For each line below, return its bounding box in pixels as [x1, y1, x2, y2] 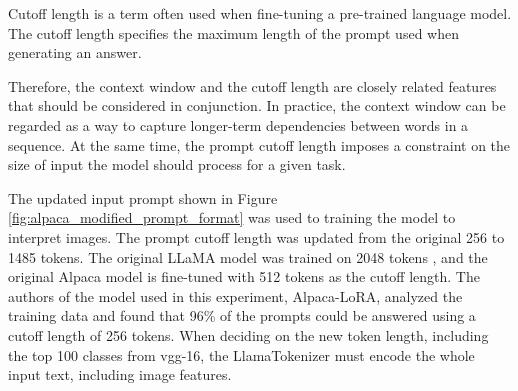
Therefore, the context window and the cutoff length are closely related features [8, 75, 497, 96]
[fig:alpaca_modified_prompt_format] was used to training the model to [8, 207, 456, 228]
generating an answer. [8, 42, 142, 63]
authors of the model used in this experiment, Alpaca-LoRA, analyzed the [8, 285, 463, 306]
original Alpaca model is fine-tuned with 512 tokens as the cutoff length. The [8, 266, 480, 287]
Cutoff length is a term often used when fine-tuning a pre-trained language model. [8, 3, 512, 23]
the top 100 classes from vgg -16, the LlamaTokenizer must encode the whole [8, 344, 475, 365]
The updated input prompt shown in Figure [8, 187, 278, 208]
